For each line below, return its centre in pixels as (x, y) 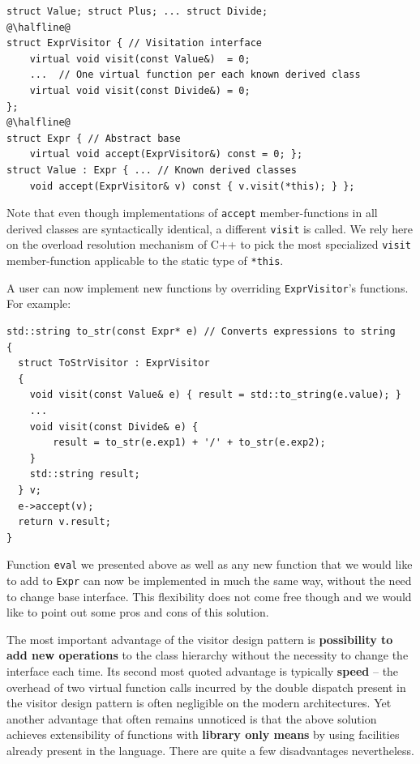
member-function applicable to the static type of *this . (145, 260)
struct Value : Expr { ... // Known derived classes (152, 170)
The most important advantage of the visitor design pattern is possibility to (200, 639)
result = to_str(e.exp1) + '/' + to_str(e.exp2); (189, 443)
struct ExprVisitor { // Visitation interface (134, 43)
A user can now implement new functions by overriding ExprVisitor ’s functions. (208, 287)
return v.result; (64, 522)
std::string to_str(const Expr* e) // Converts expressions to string (201, 331)
